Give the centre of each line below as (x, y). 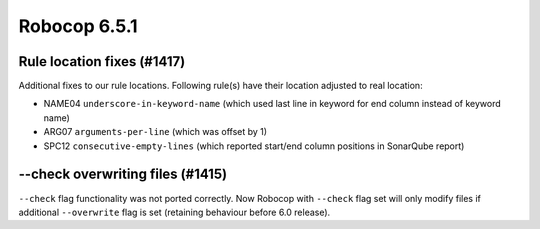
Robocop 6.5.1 (78, 26)
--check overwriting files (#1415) (123, 174)
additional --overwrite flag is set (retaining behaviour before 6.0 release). (174, 212)
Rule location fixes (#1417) (102, 61)
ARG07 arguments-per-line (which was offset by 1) (155, 132)
